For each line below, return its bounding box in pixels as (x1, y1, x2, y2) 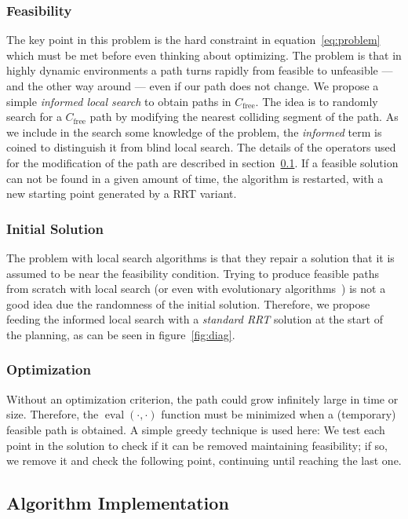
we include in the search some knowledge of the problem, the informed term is (6, 123, 382, 140)
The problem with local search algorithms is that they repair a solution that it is (6, 249, 395, 265)
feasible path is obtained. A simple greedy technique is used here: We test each (6, 421, 385, 437)
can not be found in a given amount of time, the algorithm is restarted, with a (6, 170, 384, 186)
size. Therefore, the (6, 406, 99, 422)
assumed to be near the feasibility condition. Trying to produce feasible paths (6, 265, 379, 281)
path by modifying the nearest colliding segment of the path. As (89, 108, 399, 125)
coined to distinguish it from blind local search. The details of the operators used (6, 139, 396, 155)
